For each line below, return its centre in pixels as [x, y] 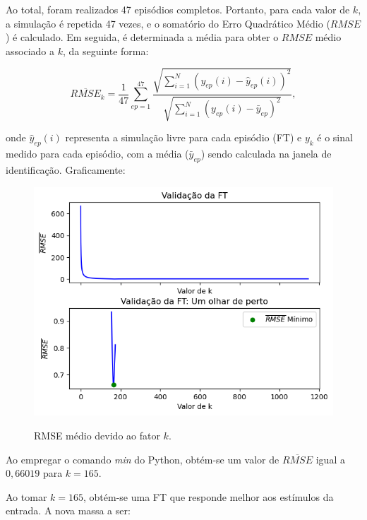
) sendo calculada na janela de [266, 154]
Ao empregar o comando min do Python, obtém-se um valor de [143, 459]
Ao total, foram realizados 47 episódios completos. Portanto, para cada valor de [178, 9]
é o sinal [335, 137]
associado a [30, 51]
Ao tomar [26, 496]
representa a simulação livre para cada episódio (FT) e [183, 137]
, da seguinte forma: [106, 51]
